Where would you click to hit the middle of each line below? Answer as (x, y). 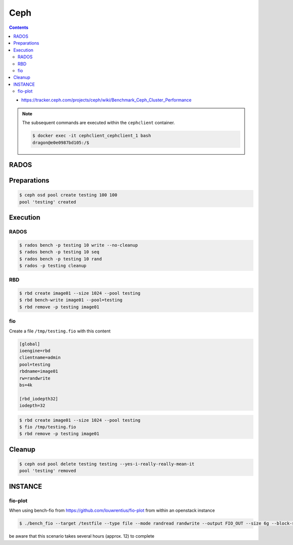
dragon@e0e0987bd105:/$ (61, 142)
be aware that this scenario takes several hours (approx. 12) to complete (82, 536)
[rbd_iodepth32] (39, 399)
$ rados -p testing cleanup (53, 265)
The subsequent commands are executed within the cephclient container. (99, 123)
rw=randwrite (35, 378)
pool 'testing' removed (48, 471)
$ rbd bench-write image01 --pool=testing (71, 300)
